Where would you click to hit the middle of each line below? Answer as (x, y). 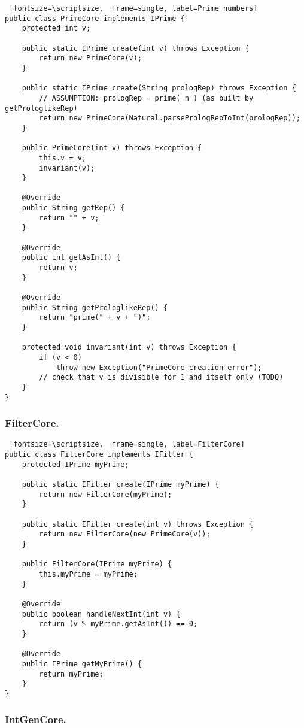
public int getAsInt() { (71, 258)
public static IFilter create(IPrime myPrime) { (120, 485)
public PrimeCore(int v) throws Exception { (112, 148)
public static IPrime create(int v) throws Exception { (136, 48)
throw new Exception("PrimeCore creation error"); (159, 367)
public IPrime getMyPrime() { (82, 664)
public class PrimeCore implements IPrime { (95, 18)
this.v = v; (63, 158)
